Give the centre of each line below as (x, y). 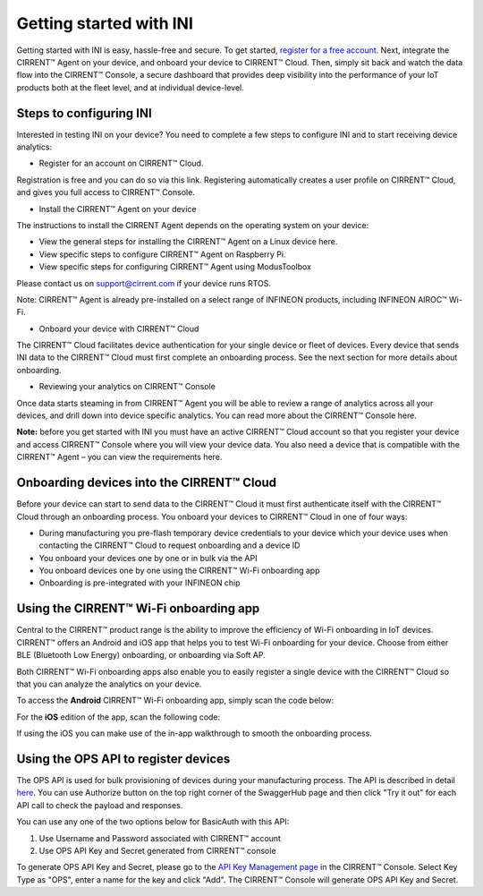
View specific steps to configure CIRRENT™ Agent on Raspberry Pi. (162, 254)
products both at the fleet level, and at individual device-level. (131, 87)
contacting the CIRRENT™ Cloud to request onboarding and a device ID (169, 545)
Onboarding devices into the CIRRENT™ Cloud (147, 483)
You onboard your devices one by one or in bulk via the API (148, 558)
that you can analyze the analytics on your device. (109, 684)
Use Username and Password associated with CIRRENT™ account (160, 838)
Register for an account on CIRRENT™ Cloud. (121, 163)
